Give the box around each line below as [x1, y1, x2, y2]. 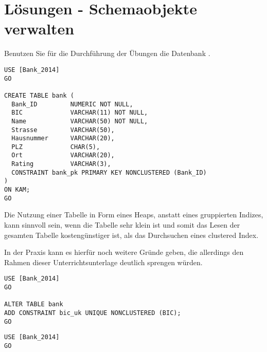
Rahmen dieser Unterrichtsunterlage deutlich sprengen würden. [4, 256, 203, 267]
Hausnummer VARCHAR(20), [11, 135, 115, 142]
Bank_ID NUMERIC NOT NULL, [11, 100, 133, 108]
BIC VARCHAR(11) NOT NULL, [11, 109, 148, 117]
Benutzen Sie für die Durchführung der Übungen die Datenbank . [4, 48, 210, 59]
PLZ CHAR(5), [11, 143, 100, 151]
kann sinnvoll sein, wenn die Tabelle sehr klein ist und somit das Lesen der [4, 219, 240, 230]
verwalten [4, 18, 75, 39]
